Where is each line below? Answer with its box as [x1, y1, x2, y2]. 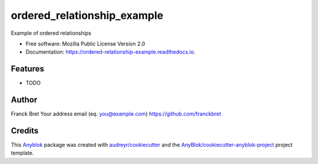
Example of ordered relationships [11, 29, 91, 37]
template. [11, 149, 34, 156]
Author [11, 95, 38, 105]
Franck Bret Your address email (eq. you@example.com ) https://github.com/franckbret [11, 110, 221, 117]
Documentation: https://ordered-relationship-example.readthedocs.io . [25, 48, 196, 55]
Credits [11, 126, 39, 136]
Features [11, 64, 44, 74]
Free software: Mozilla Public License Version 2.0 [25, 40, 145, 47]
